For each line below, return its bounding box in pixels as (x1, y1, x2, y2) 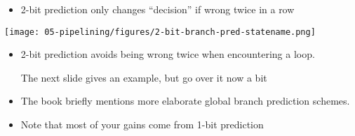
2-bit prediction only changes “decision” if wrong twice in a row (20, 2, 295, 16)
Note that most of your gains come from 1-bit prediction (20, 117, 264, 132)
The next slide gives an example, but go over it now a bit (20, 70, 267, 84)
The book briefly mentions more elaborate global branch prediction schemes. (20, 93, 350, 108)
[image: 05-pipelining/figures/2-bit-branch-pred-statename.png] (4, 27, 316, 37)
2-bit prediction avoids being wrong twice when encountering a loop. (20, 47, 315, 61)
